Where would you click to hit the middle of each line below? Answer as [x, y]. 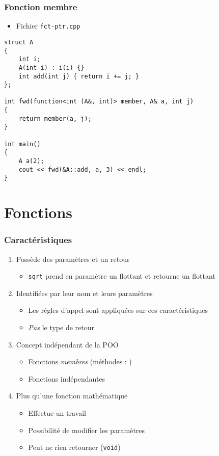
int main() [22, 144]
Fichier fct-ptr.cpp [48, 26]
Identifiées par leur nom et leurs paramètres [84, 293]
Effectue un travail [57, 413]
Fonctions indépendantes [67, 378]
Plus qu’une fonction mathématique [72, 396]
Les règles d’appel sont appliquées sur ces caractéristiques [118, 310]
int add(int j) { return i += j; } [79, 76]
